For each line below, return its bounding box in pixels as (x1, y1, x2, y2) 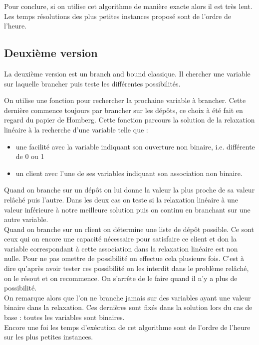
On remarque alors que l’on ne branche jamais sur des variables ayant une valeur (4, 292, 251, 302)
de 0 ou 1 (15, 151, 44, 161)
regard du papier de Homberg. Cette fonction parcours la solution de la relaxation (4, 114, 255, 125)
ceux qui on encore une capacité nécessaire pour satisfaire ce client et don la (4, 233, 237, 244)
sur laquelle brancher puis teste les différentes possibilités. (4, 78, 181, 88)
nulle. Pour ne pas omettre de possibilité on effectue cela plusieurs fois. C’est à (4, 253, 245, 263)
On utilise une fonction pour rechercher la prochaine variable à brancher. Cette (4, 95, 246, 105)
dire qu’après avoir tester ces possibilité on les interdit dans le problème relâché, (4, 263, 249, 273)
